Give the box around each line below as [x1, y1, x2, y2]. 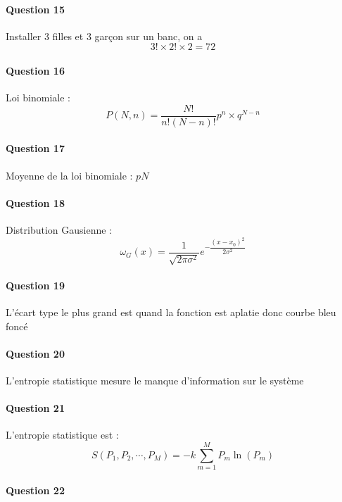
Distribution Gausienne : [6, 222, 113, 237]
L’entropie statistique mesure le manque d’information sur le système [6, 373, 304, 387]
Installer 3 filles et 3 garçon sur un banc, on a [6, 28, 203, 43]
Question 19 [6, 277, 65, 292]
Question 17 [6, 141, 65, 156]
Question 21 [6, 401, 65, 415]
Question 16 [6, 63, 65, 77]
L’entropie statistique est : [6, 427, 119, 442]
